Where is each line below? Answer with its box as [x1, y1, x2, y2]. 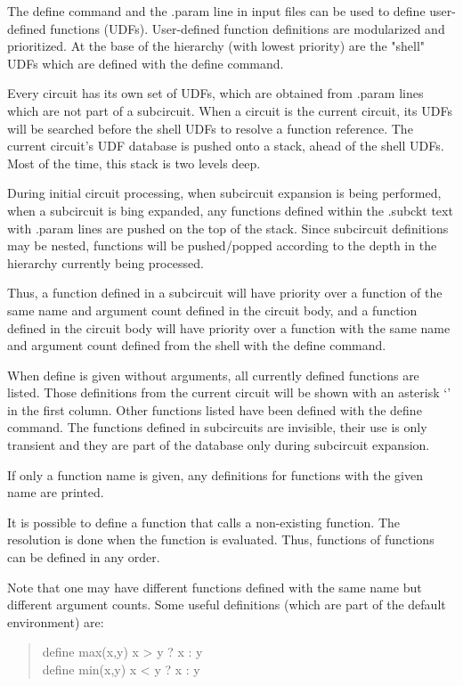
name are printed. [7, 483, 104, 502]
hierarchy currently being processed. [7, 253, 204, 272]
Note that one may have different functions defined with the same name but [7, 577, 422, 596]
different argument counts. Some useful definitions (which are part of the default [7, 595, 446, 614]
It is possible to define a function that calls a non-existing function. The [7, 512, 401, 531]
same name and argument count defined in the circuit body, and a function [7, 300, 418, 319]
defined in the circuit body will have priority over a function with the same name [7, 318, 451, 337]
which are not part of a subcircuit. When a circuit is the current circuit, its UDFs [7, 101, 452, 119]
